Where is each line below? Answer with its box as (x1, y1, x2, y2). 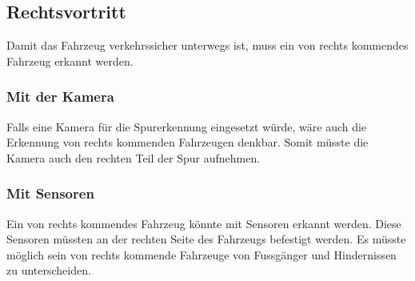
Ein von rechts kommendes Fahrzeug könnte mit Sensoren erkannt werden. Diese (6, 215, 401, 231)
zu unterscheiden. (6, 262, 91, 279)
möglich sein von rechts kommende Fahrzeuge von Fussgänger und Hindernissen (6, 246, 397, 263)
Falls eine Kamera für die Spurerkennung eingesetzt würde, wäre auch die (6, 118, 367, 134)
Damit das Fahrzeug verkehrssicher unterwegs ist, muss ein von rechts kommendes (6, 37, 409, 54)
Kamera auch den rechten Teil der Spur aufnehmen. (6, 149, 261, 166)
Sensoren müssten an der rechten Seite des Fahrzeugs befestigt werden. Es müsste (6, 231, 406, 247)
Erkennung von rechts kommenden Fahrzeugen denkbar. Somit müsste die (6, 134, 369, 151)
